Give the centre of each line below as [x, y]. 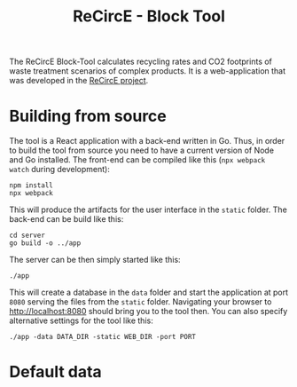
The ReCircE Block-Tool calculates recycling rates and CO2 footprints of [141, 62]
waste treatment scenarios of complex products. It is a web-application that [148, 71]
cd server [27, 236]
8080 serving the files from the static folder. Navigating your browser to [141, 302]
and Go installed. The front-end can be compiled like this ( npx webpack [137, 160]
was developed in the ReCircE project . [79, 81]
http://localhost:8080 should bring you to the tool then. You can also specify [148, 312]
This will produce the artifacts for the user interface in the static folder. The [148, 209]
